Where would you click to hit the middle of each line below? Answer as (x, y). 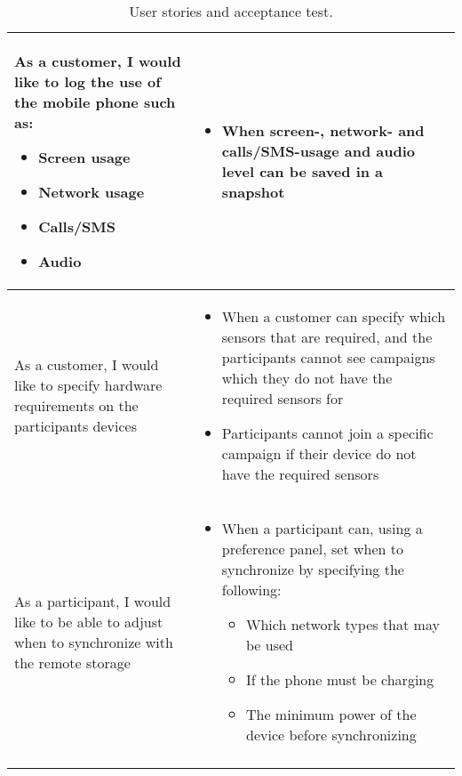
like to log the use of (88, 81)
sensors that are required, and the (327, 337)
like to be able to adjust (89, 621)
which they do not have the (307, 378)
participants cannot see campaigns (328, 357)
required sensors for (283, 398)
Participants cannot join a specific (327, 433)
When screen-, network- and (323, 130)
